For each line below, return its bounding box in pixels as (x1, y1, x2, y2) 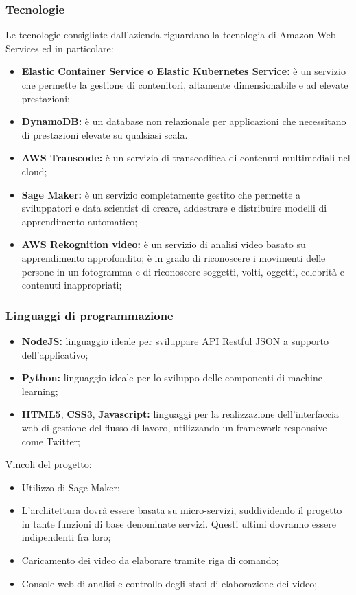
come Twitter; (21, 434, 80, 448)
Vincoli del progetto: (5, 457, 92, 471)
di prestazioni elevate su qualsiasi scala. (21, 127, 188, 142)
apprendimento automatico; (21, 214, 138, 228)
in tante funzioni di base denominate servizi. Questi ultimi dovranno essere (21, 516, 337, 530)
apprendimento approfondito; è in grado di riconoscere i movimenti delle (21, 250, 326, 265)
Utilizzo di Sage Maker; (21, 480, 120, 494)
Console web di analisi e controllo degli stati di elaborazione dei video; (21, 576, 318, 590)
